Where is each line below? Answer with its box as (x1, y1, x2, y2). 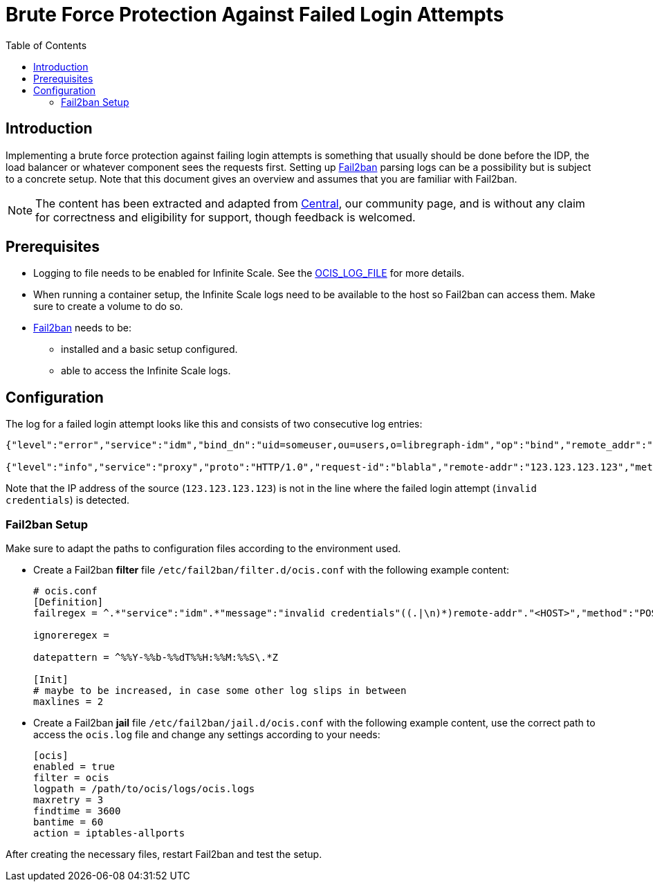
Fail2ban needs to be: (33, 322, 131, 334)
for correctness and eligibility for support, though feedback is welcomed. (35, 210, 416, 224)
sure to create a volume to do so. (33, 300, 183, 313)
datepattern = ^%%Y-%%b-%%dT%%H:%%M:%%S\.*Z (33, 652, 279, 664)
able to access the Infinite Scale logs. (61, 365, 231, 377)
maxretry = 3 (33, 794, 104, 806)
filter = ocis (33, 772, 109, 784)
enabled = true (33, 761, 116, 773)
